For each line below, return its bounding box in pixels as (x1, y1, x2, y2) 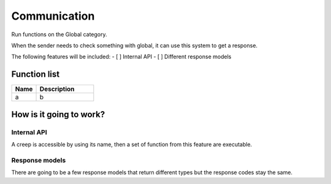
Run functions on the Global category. (11, 31, 107, 38)
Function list (11, 69, 60, 80)
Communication (11, 9, 95, 23)
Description (39, 85, 75, 93)
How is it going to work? (11, 109, 105, 120)
